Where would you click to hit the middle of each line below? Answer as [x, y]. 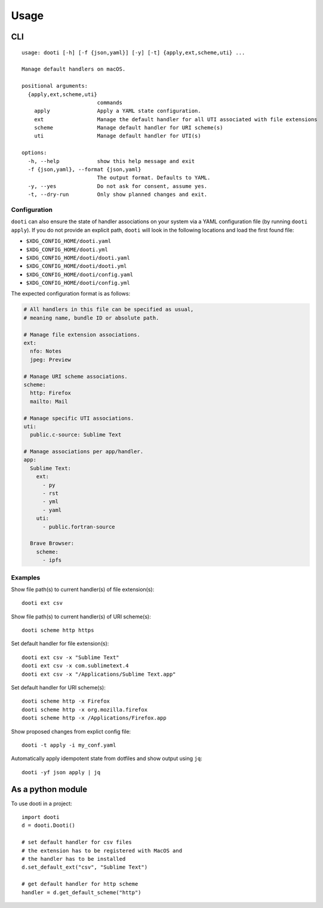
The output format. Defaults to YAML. [154, 178]
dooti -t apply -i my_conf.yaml [69, 745]
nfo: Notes [46, 351]
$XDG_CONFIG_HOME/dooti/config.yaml [80, 274]
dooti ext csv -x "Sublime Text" [70, 657]
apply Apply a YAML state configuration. [117, 111]
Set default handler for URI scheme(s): [58, 688]
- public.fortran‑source [79, 527]
